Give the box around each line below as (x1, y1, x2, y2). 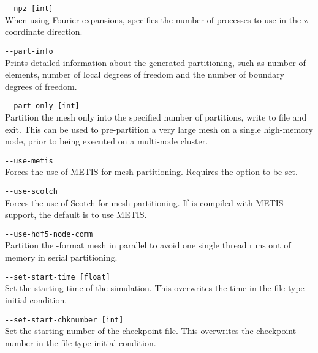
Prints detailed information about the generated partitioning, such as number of (5, 56, 306, 69)
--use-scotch (5, 187, 58, 196)
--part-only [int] (5, 102, 80, 111)
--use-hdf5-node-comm (5, 229, 93, 239)
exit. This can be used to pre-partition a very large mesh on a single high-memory (5, 122, 313, 135)
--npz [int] (5, 4, 53, 13)
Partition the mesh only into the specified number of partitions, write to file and (5, 110, 307, 123)
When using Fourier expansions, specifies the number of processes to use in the (5, 13, 301, 26)
